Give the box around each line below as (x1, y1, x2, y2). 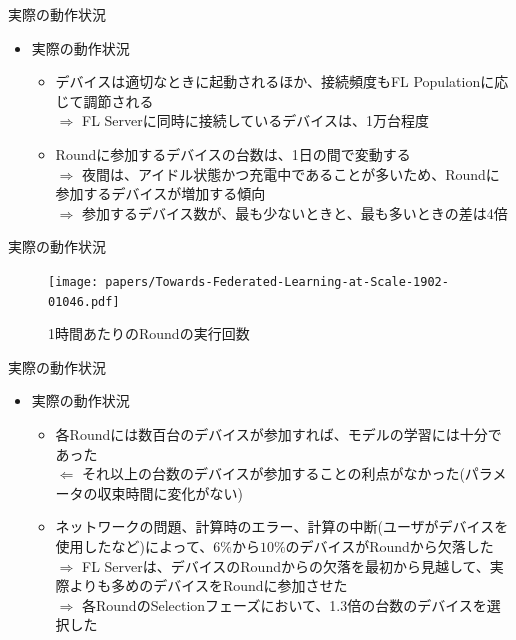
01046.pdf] (48, 294, 120, 309)
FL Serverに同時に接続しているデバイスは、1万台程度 (81, 110, 429, 131)
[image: (48, 274, 99, 289)
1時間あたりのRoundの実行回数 (48, 323, 250, 344)
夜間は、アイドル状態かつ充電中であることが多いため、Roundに (81, 163, 500, 184)
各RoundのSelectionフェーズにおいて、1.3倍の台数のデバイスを (81, 594, 487, 615)
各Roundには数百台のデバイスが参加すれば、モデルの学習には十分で (55, 424, 502, 445)
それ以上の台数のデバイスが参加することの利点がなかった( (81, 463, 465, 484)
